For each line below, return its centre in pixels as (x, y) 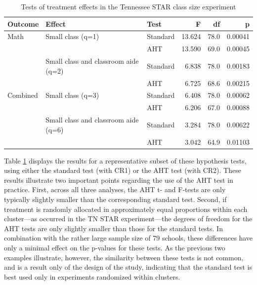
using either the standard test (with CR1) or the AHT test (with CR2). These (123, 170)
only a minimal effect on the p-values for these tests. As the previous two (115, 247)
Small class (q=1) (72, 36)
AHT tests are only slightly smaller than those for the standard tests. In (113, 228)
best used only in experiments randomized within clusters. (92, 276)
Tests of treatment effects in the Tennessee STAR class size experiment (128, 6)
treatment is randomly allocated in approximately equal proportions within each (126, 209)
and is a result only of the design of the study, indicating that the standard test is (128, 267)
